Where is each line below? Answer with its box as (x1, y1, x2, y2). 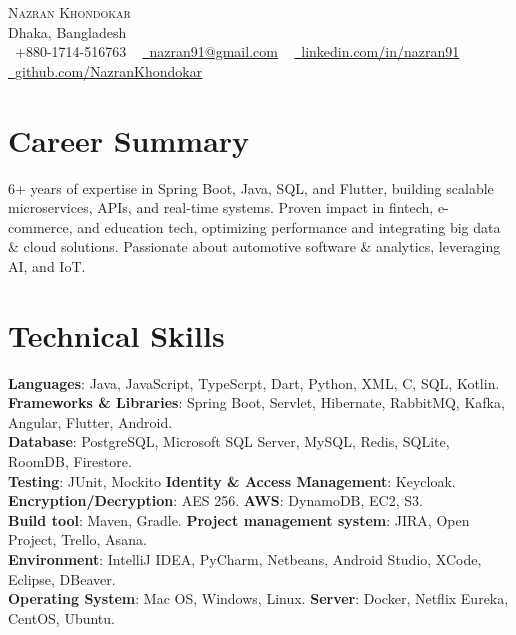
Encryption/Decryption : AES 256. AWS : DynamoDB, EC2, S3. (8, 490, 423, 511)
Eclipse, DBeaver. (8, 568, 116, 589)
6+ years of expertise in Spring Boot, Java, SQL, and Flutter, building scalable (8, 177, 494, 198)
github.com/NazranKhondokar (15, 60, 203, 81)
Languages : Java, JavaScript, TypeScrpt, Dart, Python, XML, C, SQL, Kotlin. (8, 372, 500, 393)
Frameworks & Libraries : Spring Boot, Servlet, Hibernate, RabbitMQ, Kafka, (8, 392, 505, 413)
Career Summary (8, 119, 250, 160)
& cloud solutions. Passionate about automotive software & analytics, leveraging (8, 236, 501, 257)
